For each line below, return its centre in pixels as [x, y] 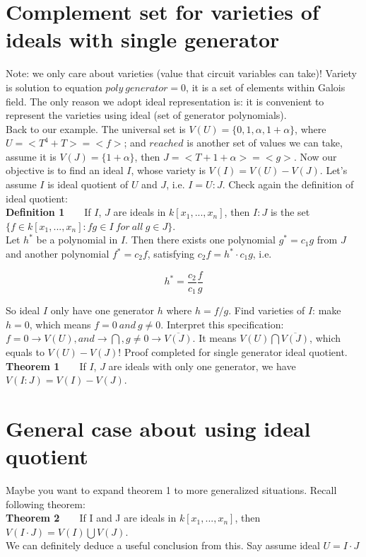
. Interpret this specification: [222, 324]
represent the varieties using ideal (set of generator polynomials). [146, 115]
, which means [60, 324]
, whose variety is [168, 170]
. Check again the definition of [288, 184]
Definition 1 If [48, 212]
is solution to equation [54, 87]
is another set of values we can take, [265, 143]
